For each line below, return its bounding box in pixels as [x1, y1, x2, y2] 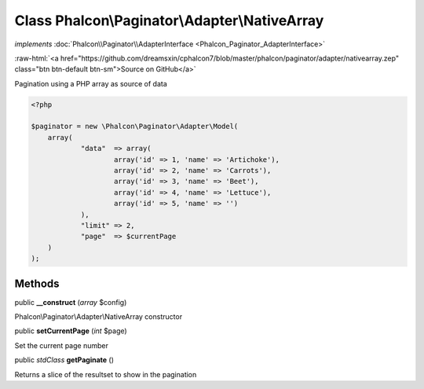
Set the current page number [14, 340, 109, 350]
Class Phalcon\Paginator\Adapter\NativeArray [14, 12, 324, 29]
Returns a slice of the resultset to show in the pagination [14, 369, 197, 379]
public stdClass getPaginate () [14, 355, 114, 365]
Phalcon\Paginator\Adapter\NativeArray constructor [14, 312, 183, 321]
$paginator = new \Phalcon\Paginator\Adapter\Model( [31, 122, 239, 131]
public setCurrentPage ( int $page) [14, 326, 127, 336]
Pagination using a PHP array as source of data [14, 79, 168, 88]
